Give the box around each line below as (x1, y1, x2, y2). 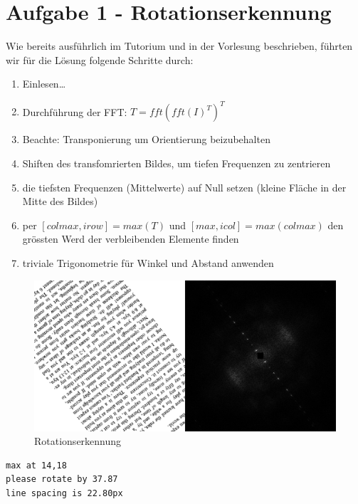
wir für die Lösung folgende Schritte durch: (6, 52, 194, 67)
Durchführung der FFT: (22, 104, 127, 119)
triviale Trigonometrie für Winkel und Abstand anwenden (22, 255, 274, 270)
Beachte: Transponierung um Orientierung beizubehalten (22, 132, 270, 147)
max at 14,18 (6, 460, 67, 471)
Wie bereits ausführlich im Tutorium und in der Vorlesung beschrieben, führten (6, 38, 353, 53)
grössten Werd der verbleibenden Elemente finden (22, 231, 239, 246)
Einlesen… (22, 76, 66, 91)
